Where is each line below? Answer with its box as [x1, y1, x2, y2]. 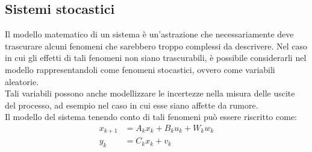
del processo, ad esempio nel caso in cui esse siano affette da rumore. [5, 98, 258, 111]
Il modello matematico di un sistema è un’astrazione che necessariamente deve [5, 28, 294, 40]
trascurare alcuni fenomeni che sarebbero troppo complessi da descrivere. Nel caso [5, 39, 308, 52]
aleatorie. [5, 75, 39, 87]
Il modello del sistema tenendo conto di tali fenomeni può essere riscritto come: [5, 110, 298, 123]
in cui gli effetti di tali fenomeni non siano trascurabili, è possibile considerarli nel [5, 51, 307, 64]
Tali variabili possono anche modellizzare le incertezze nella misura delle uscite [5, 87, 295, 100]
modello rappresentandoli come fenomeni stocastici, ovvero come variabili [5, 63, 275, 75]
